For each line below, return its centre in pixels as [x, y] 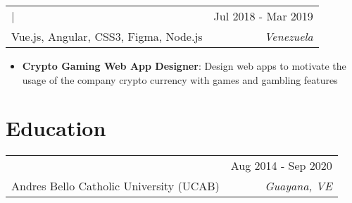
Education [56, 128]
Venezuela [289, 36]
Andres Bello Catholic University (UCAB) [115, 186]
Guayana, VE [298, 186]
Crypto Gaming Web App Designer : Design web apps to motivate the [184, 66]
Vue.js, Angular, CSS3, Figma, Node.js [107, 36]
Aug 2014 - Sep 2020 [281, 166]
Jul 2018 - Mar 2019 [263, 16]
